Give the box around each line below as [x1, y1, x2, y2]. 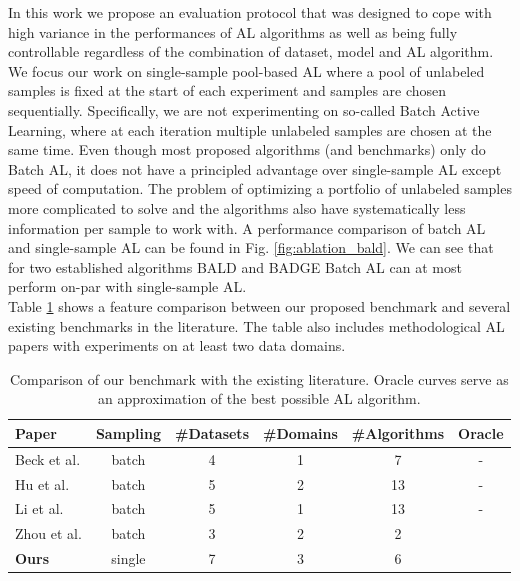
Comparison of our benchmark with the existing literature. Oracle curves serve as [9, 368, 509, 389]
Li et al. [15, 498, 64, 519]
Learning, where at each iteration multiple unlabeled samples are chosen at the [8, 119, 492, 140]
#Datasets [174, 422, 249, 443]
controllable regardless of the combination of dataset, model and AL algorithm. [8, 41, 494, 62]
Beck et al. [15, 448, 81, 469]
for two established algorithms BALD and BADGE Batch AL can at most [8, 256, 462, 277]
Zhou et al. [15, 523, 82, 544]
